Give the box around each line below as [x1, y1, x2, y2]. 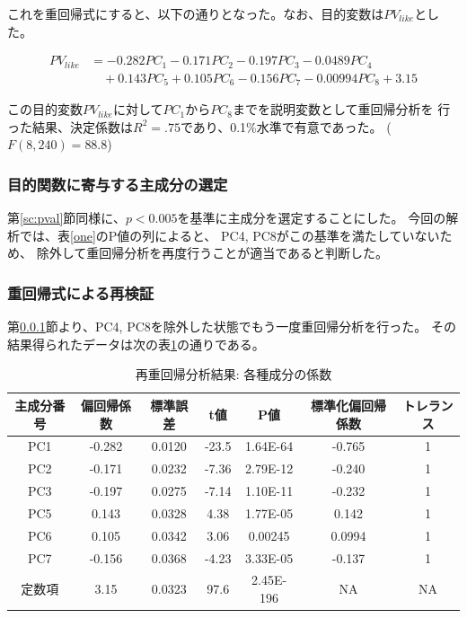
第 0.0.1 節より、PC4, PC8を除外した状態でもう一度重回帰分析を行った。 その [7, 317, 457, 336]
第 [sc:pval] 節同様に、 [7, 208, 126, 227]
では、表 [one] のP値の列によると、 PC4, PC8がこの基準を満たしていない [19, 225, 440, 244]
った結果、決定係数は [7, 117, 133, 136]
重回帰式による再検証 [7, 281, 154, 304]
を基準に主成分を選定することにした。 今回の [177, 208, 446, 227]
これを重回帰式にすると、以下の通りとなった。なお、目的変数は [7, 4, 384, 22]
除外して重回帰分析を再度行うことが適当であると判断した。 [36, 243, 389, 262]
